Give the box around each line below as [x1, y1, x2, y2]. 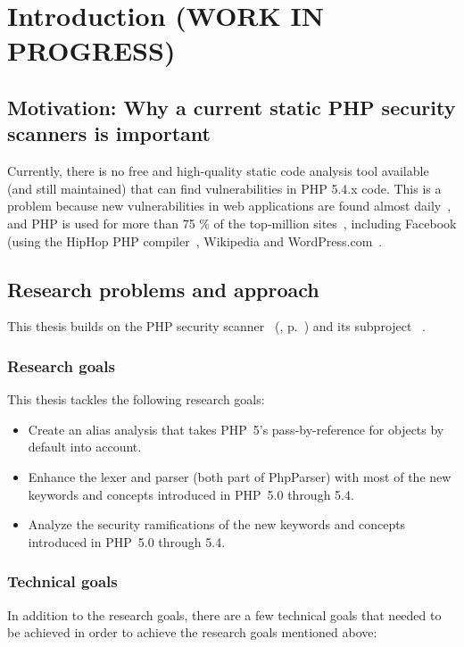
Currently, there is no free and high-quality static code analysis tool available [7, 162, 429, 180]
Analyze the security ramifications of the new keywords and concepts [28, 515, 406, 534]
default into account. [28, 437, 142, 456]
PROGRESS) [7, 32, 176, 69]
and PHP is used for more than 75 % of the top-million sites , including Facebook [7, 213, 457, 232]
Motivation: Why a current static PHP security [7, 93, 456, 120]
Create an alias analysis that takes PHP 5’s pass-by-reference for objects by [28, 419, 444, 438]
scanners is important [7, 120, 211, 147]
